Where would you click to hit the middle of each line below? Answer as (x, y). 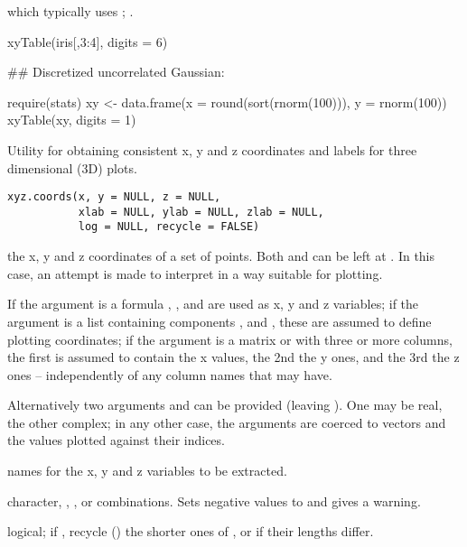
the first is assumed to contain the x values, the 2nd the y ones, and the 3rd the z (233, 357)
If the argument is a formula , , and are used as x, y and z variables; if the (213, 304)
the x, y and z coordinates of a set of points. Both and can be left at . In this (221, 256)
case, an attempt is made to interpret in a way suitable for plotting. (195, 273)
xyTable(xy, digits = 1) (72, 120)
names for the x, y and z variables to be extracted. (147, 471)
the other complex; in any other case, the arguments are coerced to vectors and (227, 422)
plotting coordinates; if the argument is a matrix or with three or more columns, (230, 339)
